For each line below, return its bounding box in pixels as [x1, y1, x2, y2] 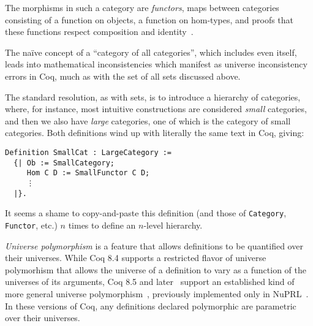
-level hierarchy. [143, 218, 203, 231]
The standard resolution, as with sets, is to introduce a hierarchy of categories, [5, 90, 301, 103]
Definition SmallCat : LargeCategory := [5, 148, 172, 157]
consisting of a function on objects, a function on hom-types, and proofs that [5, 13, 294, 26]
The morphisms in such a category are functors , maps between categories [5, 1, 279, 13]
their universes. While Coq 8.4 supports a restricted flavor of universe [5, 251, 266, 264]
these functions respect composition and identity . [5, 25, 194, 38]
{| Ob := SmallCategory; [13, 158, 115, 167]
